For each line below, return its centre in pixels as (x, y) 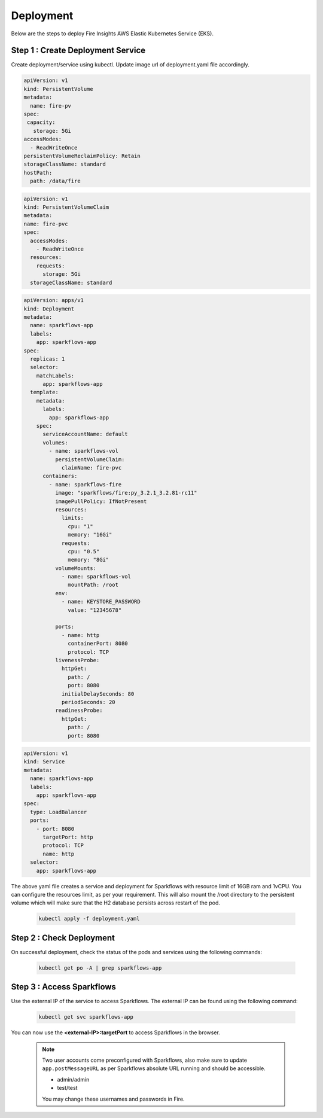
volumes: (55, 442)
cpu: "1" (81, 526)
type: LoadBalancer (59, 812)
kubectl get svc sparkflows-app (86, 1017)
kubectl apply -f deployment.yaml (89, 919)
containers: (60, 476)
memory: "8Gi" (89, 560)
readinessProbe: (79, 711)
